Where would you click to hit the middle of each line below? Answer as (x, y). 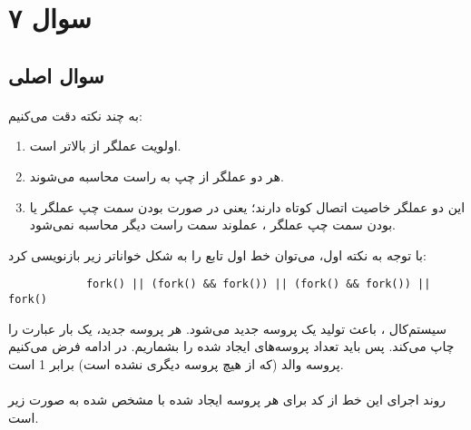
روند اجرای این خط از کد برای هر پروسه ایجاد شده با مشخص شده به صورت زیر (227, 399)
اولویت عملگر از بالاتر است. (105, 146)
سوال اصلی (56, 75)
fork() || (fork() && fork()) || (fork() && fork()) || (258, 284)
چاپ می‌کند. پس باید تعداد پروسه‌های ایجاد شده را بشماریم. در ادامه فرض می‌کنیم (231, 346)
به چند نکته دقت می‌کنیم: (75, 115)
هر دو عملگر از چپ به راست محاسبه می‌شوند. (157, 176)
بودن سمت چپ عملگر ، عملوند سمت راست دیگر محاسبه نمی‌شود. (212, 225)
